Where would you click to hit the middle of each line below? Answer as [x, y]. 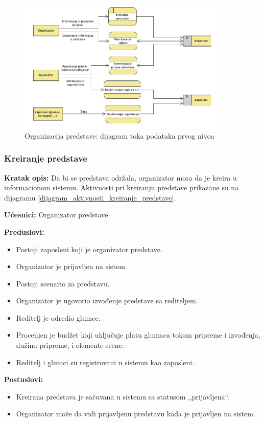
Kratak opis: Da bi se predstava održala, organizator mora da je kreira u [121, 177]
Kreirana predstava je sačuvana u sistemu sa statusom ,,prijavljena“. [123, 396]
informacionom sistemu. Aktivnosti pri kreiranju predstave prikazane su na [122, 187]
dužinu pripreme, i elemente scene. [70, 345]
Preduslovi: [24, 231]
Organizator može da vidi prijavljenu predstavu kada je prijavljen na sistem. [136, 414]
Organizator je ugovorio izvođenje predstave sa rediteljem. [107, 301]
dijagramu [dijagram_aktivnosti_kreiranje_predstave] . [90, 197]
